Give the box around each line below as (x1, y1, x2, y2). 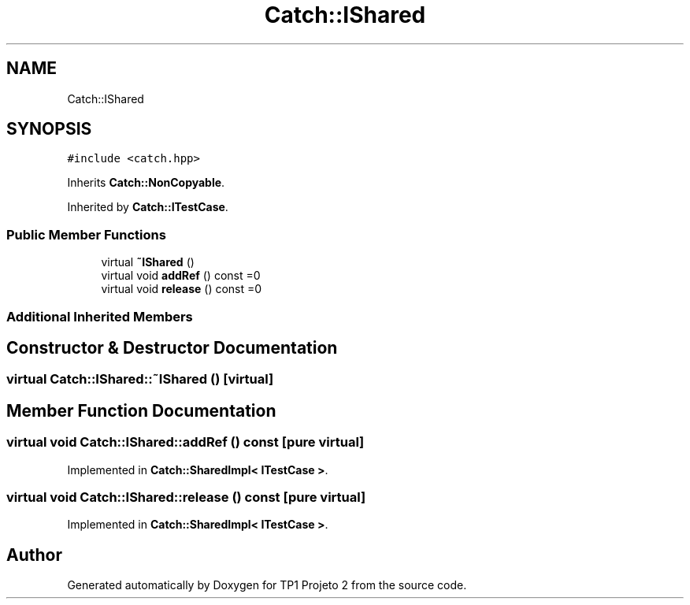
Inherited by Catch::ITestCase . (67, 200, 228, 214)
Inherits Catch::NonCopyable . (67, 176, 225, 190)
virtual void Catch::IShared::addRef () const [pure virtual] (6, 434, 365, 451)
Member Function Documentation (6, 400, 276, 421)
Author (6, 544, 62, 565)
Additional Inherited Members (6, 308, 193, 325)
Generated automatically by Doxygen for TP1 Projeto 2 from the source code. (67, 578, 467, 592)
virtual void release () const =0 (101, 282, 262, 296)
